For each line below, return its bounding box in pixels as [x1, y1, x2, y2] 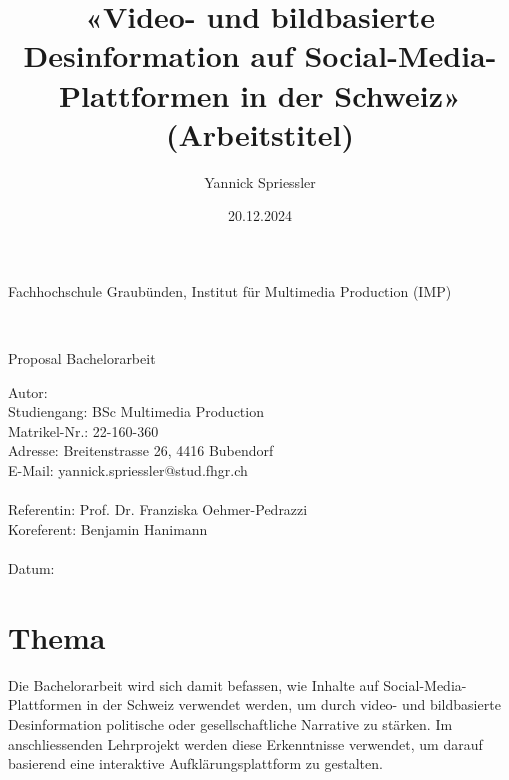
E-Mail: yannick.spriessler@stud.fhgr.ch [8, 460, 248, 481]
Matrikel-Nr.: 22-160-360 [8, 420, 159, 441]
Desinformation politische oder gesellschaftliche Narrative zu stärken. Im [8, 713, 453, 734]
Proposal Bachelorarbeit [8, 348, 156, 369]
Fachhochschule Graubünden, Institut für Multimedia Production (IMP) [8, 280, 452, 301]
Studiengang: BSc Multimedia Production [8, 401, 264, 422]
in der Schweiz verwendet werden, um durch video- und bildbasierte [86, 694, 501, 715]
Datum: [8, 558, 55, 578]
